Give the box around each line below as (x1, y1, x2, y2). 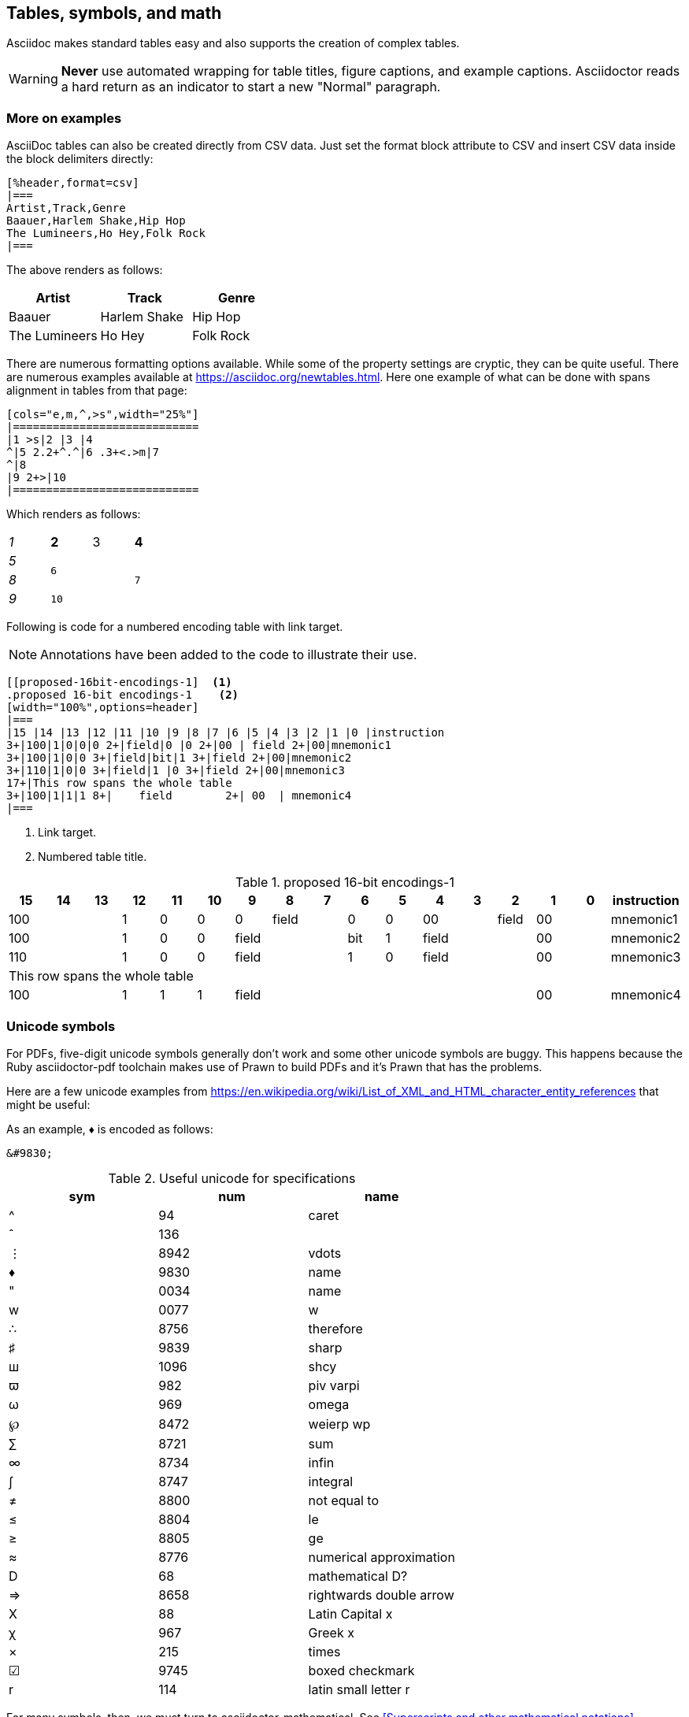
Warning (9, 71, 58, 87)
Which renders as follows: (6, 507, 141, 521)
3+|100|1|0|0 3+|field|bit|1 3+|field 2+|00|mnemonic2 (6, 751, 352, 765)
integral (308, 1473, 354, 1489)
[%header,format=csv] (6, 176, 139, 190)
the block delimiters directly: (6, 152, 154, 166)
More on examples (6, 109, 122, 126)
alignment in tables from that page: (6, 384, 187, 398)
